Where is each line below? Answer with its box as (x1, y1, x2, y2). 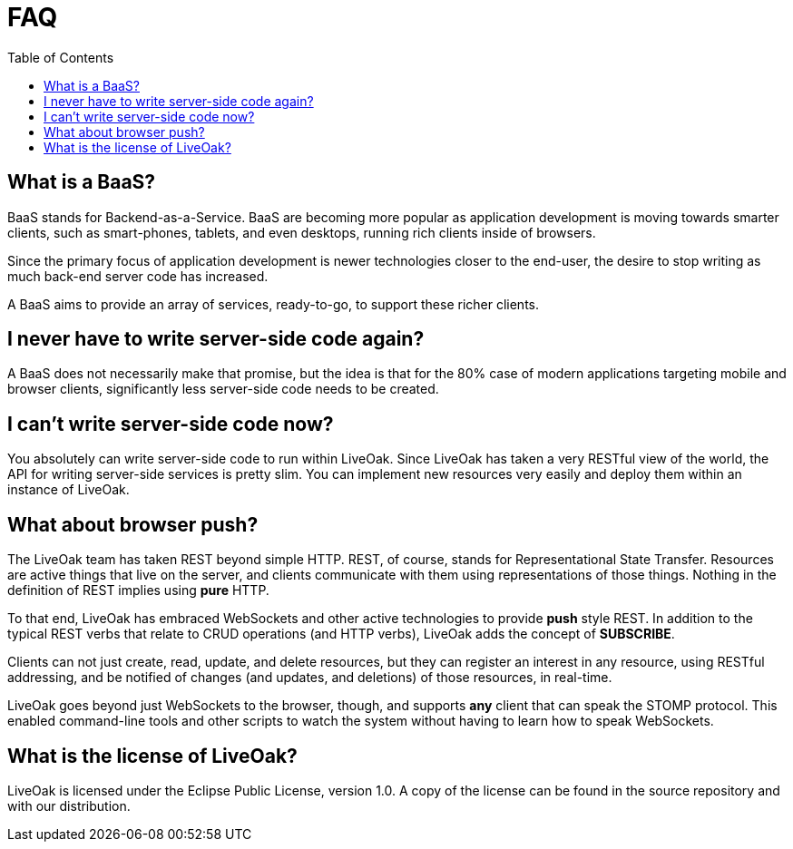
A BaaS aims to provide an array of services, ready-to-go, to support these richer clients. (7, 296, 540, 312)
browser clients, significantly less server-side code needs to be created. (7, 381, 439, 397)
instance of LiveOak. (7, 482, 130, 498)
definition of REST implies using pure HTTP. (7, 582, 269, 599)
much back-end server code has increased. (7, 268, 269, 284)
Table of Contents (7, 49, 114, 65)
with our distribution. (7, 797, 131, 814)
